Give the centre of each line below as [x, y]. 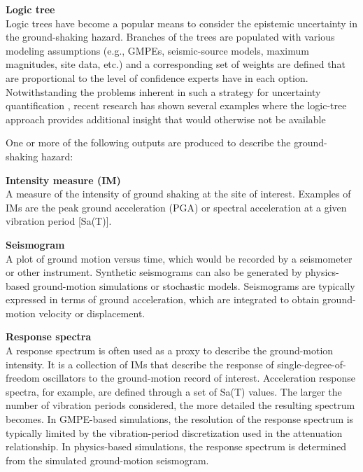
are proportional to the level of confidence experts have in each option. [157, 77]
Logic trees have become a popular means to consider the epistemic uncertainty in [182, 23]
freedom [23, 378]
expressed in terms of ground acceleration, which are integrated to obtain [163, 299]
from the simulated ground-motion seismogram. [107, 460]
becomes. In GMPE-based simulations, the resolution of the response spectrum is [180, 419]
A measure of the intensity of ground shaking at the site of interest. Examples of [178, 194]
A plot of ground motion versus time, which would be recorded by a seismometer [179, 258]
